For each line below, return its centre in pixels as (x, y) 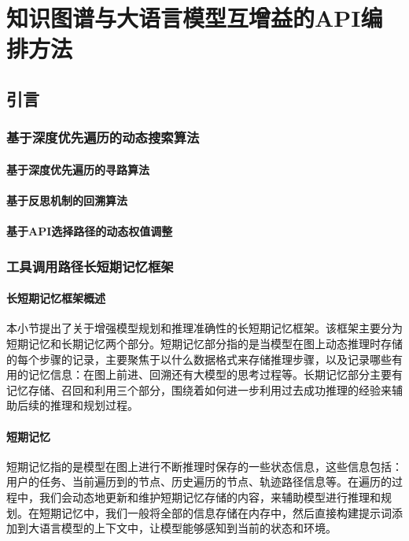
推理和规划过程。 (94, 405)
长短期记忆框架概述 (56, 298)
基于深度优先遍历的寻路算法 (78, 169)
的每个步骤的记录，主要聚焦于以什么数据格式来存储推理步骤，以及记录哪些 (199, 359)
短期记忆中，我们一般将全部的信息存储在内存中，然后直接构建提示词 (215, 512)
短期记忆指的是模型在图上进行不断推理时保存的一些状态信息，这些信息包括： (204, 466)
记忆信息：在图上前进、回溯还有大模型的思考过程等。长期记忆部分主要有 (215, 374)
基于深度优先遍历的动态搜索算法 (103, 137)
